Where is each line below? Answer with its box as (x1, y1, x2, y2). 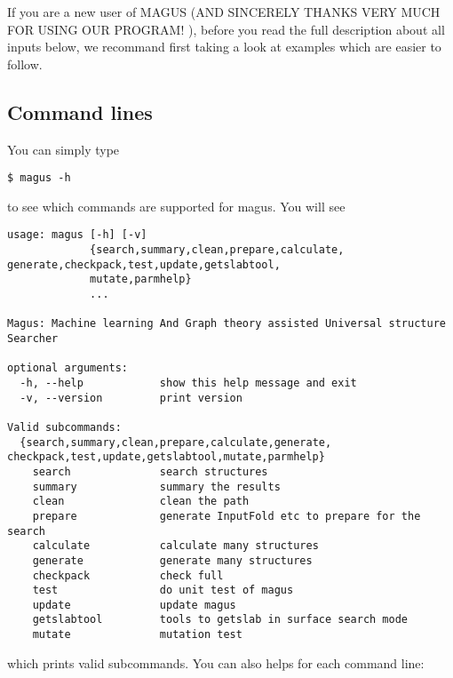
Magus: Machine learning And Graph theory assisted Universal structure (7, 317, 446, 331)
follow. (7, 54, 43, 73)
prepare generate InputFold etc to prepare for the (32, 509, 421, 522)
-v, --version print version (20, 391, 242, 404)
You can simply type (7, 140, 120, 158)
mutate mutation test (32, 628, 242, 642)
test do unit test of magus (32, 584, 294, 597)
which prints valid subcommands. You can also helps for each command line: (7, 653, 425, 672)
